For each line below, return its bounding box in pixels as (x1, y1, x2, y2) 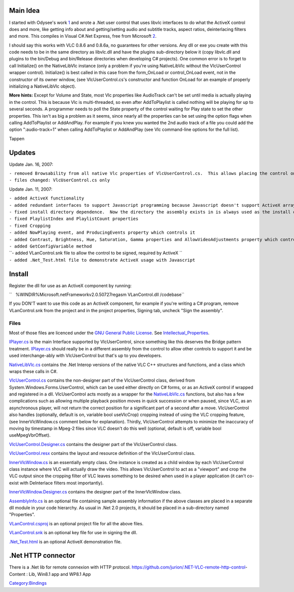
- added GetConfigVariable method (9, 243, 92, 249)
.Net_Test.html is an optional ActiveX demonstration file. (9, 539, 122, 544)
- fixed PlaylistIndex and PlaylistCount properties (9, 216, 139, 222)
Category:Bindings (9, 580, 47, 586)
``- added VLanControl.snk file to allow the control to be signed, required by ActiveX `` (9, 250, 182, 256)
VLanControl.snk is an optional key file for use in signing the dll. (9, 530, 137, 536)
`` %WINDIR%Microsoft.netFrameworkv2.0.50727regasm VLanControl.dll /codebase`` (9, 292, 185, 297)
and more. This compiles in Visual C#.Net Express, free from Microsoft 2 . (9, 33, 157, 39)
